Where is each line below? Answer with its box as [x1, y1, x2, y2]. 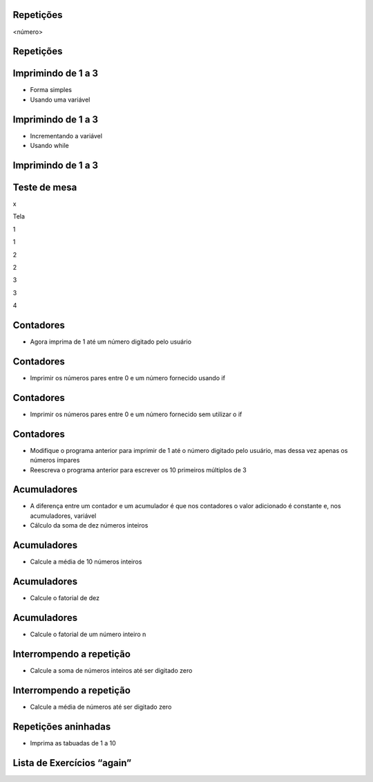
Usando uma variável [30, 95, 90, 104]
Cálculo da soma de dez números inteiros [30, 521, 149, 530]
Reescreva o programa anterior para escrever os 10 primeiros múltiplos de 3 [30, 465, 247, 474]
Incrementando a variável [30, 131, 103, 140]
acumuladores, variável [30, 512, 97, 520]
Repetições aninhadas [12, 720, 111, 732]
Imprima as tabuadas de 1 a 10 [30, 738, 117, 747]
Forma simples [30, 86, 73, 94]
